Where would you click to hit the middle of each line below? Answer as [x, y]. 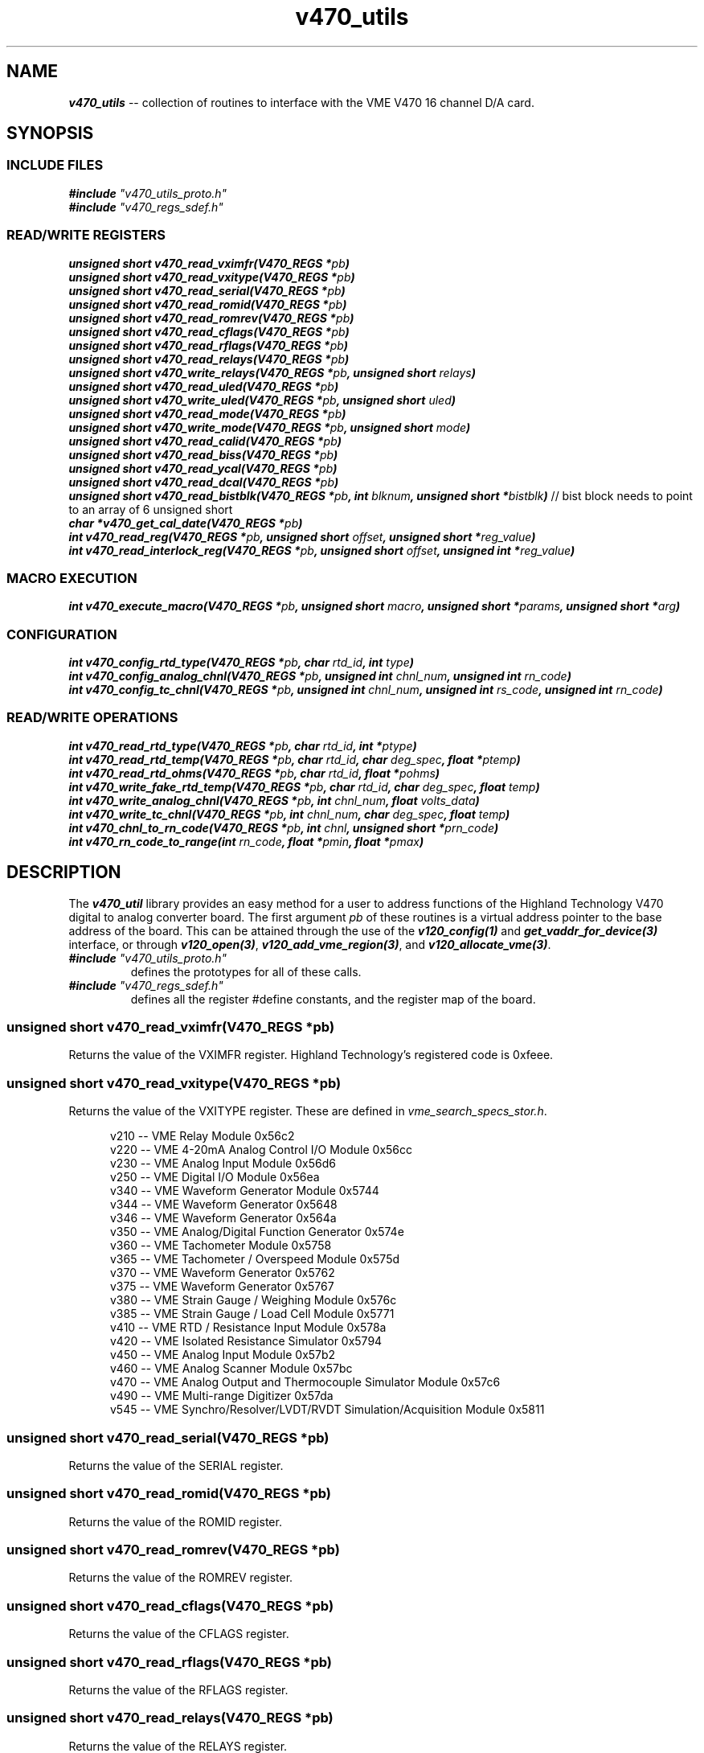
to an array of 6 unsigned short [151, 509]
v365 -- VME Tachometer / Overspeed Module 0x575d [255, 1259]
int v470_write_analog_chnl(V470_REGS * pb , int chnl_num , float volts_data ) [274, 800]
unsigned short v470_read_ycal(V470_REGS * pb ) [203, 468]
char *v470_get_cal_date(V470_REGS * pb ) [186, 523]
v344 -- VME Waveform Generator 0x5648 [224, 1205]
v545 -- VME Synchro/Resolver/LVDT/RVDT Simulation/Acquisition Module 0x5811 [327, 1410]
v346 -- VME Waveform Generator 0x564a [223, 1218]
